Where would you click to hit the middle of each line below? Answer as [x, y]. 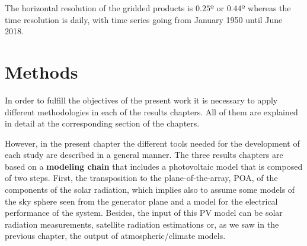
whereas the [269, 8]
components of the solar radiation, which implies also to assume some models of [150, 190]
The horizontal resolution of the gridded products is [99, 8]
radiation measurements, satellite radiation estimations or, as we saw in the [142, 224]
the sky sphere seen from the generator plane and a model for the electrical [141, 201]
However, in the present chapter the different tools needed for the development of [152, 143]
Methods [41, 71]
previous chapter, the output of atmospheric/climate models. [115, 236]
